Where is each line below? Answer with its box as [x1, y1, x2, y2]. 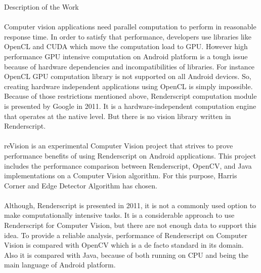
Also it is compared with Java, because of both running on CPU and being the [4, 249, 248, 260]
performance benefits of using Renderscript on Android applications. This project [4, 150, 256, 161]
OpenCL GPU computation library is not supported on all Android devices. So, [4, 71, 251, 82]
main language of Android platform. [4, 259, 116, 270]
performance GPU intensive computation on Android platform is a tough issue [4, 51, 248, 61]
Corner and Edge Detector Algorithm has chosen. [4, 180, 157, 190]
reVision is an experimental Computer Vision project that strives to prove [4, 140, 233, 151]
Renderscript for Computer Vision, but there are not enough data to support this [4, 220, 256, 230]
